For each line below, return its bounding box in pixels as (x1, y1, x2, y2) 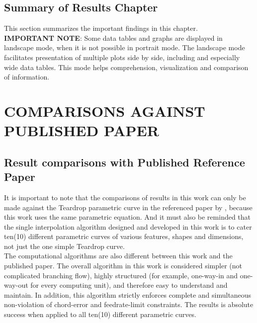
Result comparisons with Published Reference (4, 154, 245, 169)
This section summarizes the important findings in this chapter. (4, 23, 198, 33)
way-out (4, 280, 28, 290)
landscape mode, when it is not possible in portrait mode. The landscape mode (4, 42, 245, 53)
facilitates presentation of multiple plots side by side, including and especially (4, 52, 240, 62)
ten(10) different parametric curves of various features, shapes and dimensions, (4, 231, 244, 242)
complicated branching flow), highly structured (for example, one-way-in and (4, 270, 238, 280)
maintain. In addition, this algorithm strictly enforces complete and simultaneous (4, 289, 252, 300)
